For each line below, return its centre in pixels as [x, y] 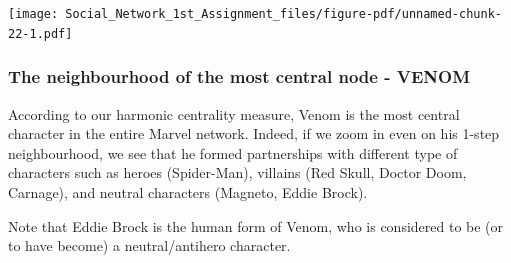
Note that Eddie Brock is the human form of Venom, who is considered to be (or [256, 225]
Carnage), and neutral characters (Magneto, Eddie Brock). [188, 191]
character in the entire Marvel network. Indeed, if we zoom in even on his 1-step [254, 133]
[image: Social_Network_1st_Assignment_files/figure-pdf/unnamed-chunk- [255, 14]
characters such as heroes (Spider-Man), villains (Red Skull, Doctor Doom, [237, 172]
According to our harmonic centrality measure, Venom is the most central [234, 113]
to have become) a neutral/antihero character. [149, 245]
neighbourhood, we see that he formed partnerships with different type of [233, 152]
